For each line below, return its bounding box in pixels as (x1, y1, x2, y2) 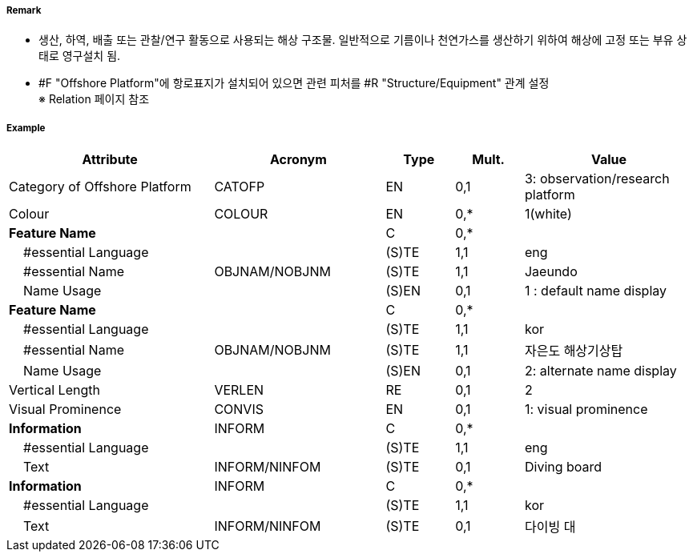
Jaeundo (524, 263, 578, 280)
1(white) (524, 206, 572, 223)
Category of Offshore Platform (9, 179, 191, 195)
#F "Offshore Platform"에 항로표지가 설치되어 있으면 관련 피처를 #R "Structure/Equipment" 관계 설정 (38, 76, 550, 90)
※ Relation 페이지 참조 (38, 92, 150, 106)
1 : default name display (524, 283, 667, 299)
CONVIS (214, 401, 264, 418)
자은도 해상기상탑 (524, 343, 623, 359)
